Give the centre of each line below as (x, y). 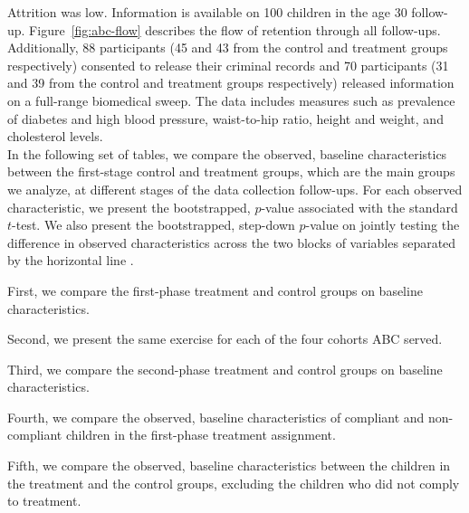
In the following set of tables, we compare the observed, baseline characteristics (227, 153)
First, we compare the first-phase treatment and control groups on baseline (215, 290)
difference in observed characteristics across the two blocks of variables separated (232, 242)
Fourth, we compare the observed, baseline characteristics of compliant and (216, 417)
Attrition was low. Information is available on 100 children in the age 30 (207, 12)
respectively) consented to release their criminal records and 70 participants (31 (228, 65)
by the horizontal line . (71, 260)
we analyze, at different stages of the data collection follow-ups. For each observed (235, 189)
